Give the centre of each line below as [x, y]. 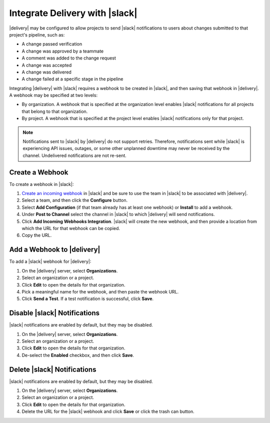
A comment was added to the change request [69, 58]
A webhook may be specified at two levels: [53, 95]
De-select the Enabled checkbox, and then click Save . [78, 355]
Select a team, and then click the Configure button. [74, 200]
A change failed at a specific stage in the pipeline [72, 79]
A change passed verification [52, 44]
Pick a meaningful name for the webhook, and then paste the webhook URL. [100, 291]
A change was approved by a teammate [63, 51]
